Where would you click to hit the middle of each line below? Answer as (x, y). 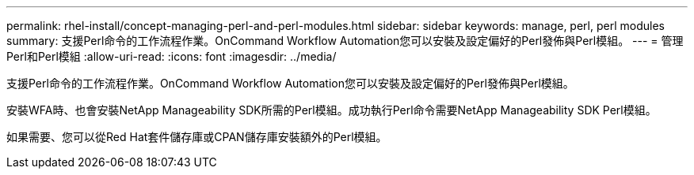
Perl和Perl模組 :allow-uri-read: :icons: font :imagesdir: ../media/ (172, 56)
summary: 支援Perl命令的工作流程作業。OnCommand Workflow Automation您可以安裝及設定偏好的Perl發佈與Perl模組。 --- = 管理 (345, 41)
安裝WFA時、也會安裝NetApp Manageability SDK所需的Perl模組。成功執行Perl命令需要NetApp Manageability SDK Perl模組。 (332, 110)
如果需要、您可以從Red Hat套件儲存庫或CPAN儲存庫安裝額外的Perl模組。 (197, 137)
